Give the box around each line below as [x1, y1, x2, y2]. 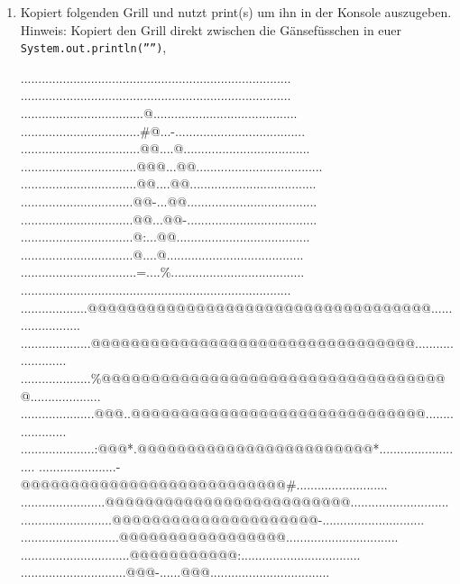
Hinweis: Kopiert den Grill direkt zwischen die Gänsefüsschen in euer [20, 20, 402, 39]
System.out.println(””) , [20, 38, 167, 57]
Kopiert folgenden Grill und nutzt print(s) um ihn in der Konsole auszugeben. [20, 3, 452, 21]
